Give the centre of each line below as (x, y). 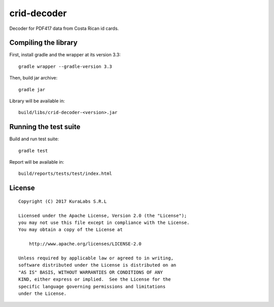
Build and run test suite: (34, 139)
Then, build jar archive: (33, 78)
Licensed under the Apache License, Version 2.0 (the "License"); (103, 216)
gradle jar (32, 89)
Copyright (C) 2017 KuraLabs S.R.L (63, 201)
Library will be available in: (37, 101)
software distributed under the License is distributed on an (97, 265)
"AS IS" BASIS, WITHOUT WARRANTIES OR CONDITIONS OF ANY (91, 272)
